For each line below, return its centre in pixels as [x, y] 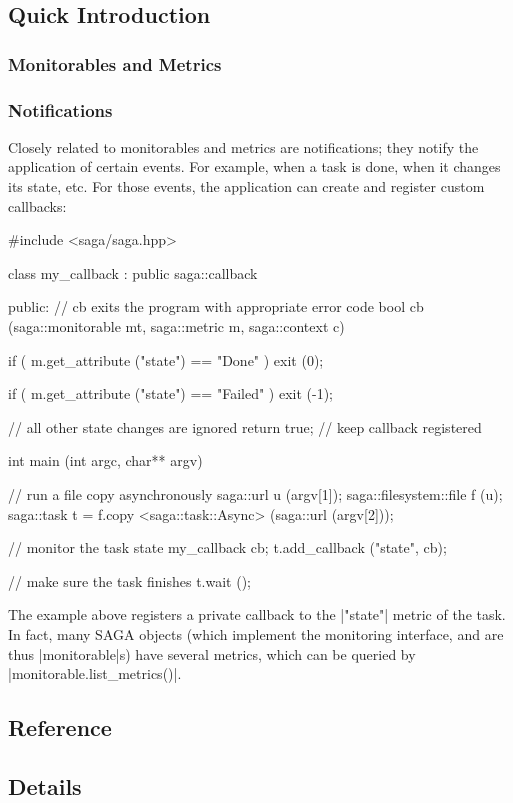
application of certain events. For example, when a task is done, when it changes [254, 166]
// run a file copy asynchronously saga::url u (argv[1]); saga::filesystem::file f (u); [255, 493]
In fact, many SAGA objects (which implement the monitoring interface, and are [256, 633]
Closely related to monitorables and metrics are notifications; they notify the [243, 146]
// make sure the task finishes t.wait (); [129, 580]
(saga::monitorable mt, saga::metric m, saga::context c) [176, 326]
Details [45, 785]
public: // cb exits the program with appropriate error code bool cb [216, 306]
